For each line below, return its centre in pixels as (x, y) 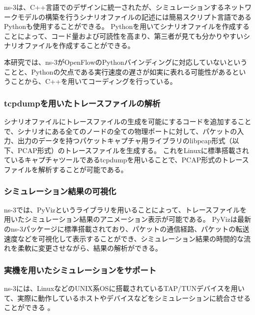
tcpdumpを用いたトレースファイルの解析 (82, 103)
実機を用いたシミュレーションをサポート (80, 270)
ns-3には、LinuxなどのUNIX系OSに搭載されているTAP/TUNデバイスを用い (124, 288)
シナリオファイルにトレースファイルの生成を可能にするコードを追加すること (128, 121)
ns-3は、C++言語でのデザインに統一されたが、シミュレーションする (114, 7)
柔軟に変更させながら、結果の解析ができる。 (90, 248)
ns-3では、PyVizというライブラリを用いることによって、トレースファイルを (125, 209)
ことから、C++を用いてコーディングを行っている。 (94, 81)
